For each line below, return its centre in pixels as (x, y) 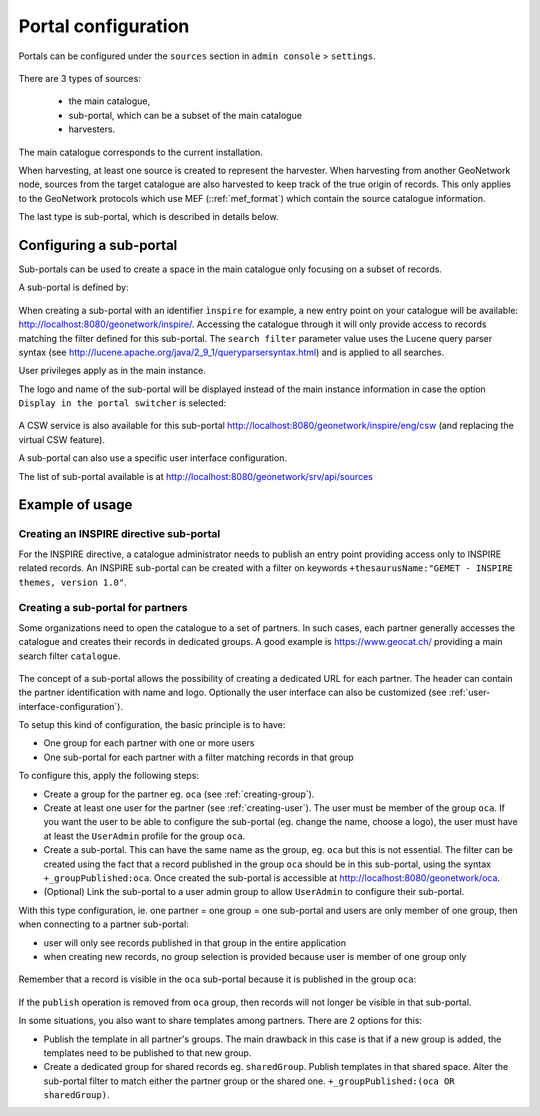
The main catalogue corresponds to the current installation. (141, 152)
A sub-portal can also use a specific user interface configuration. (152, 458)
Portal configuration (104, 26)
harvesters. (92, 129)
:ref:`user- (469, 692)
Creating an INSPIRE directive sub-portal (119, 534)
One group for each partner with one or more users (149, 743)
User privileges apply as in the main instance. (112, 371)
